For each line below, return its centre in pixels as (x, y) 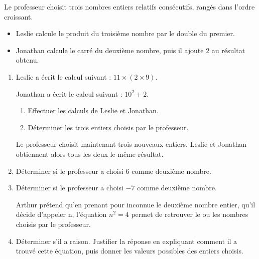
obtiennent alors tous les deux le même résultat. (90, 154)
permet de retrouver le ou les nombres (190, 214)
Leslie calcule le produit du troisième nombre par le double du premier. (125, 33)
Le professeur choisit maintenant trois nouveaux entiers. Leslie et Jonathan (131, 144)
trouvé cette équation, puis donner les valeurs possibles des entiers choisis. (129, 251)
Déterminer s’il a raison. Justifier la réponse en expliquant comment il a (126, 241)
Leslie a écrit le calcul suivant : (63, 76)
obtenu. (27, 60)
